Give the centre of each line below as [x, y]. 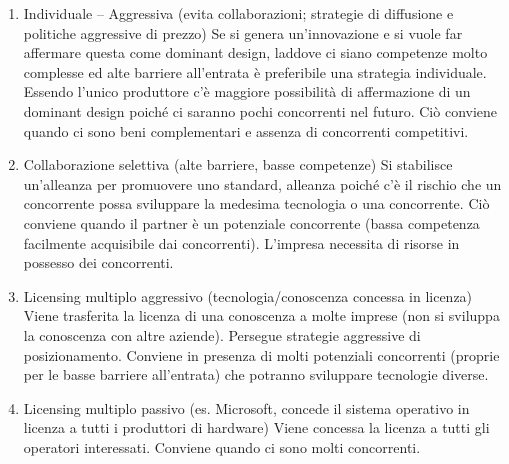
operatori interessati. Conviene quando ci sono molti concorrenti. [222, 446]
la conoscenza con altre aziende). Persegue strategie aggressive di [222, 334]
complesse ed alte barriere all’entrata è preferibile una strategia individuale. [255, 71]
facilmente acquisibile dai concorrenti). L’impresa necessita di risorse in [241, 242]
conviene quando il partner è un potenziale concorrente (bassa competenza [251, 222]
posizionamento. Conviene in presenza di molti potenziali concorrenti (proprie [261, 354]
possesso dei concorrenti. [98, 262]
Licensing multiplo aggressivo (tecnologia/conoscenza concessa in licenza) [248, 295]
